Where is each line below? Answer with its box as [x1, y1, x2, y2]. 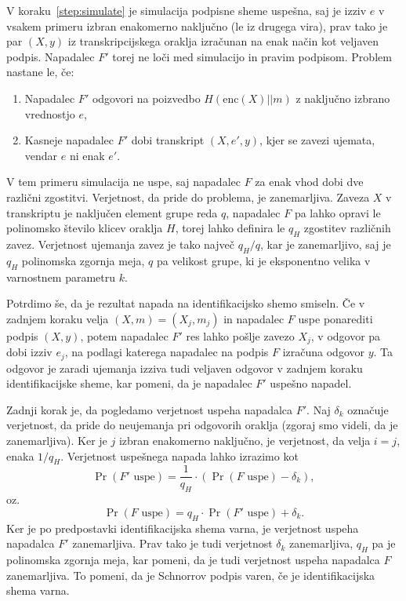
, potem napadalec [80, 327, 169, 344]
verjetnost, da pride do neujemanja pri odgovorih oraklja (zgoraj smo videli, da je [6, 417, 398, 433]
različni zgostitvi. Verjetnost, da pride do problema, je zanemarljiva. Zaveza [6, 188, 370, 205]
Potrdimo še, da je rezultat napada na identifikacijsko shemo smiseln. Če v [6, 295, 365, 311]
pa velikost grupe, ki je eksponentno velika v [156, 252, 371, 268]
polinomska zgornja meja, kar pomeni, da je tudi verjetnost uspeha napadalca [6, 552, 380, 568]
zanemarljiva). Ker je [6, 432, 107, 448]
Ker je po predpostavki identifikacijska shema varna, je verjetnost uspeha [6, 519, 359, 536]
